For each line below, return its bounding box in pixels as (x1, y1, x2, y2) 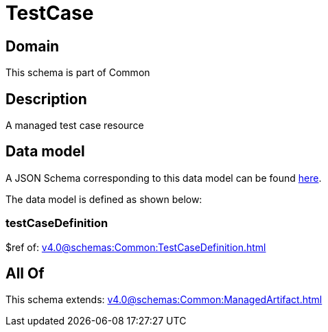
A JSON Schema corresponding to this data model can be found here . (5, 171, 322, 184)
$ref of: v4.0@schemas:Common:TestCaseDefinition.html (5, 241, 266, 253)
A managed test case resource (5, 119, 144, 132)
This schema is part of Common (5, 67, 150, 79)
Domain (5, 37, 60, 55)
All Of (5, 265, 45, 283)
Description (5, 90, 87, 108)
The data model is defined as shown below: (5, 193, 202, 205)
